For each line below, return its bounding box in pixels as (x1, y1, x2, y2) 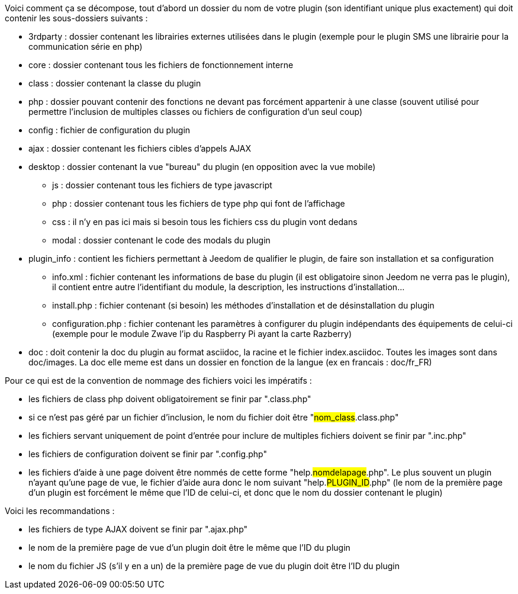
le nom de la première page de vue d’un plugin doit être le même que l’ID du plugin (28, 542, 350, 553)
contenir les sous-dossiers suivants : (5, 13, 148, 23)
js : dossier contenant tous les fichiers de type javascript (52, 180, 272, 190)
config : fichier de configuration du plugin (28, 125, 191, 135)
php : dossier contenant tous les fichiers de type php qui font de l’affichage (52, 198, 345, 208)
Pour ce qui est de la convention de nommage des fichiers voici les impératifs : (5, 375, 312, 386)
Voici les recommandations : (5, 506, 115, 516)
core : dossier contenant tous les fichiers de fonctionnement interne (28, 60, 294, 70)
